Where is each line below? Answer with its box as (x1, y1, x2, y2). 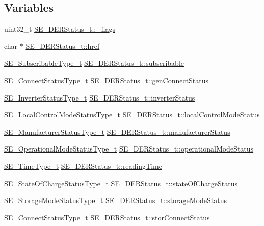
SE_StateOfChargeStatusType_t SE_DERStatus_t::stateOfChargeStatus (4, 178, 238, 188)
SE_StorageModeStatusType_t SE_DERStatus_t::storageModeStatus (4, 195, 227, 206)
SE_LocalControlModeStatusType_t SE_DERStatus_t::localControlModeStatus (4, 109, 260, 120)
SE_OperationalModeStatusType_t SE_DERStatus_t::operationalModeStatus (4, 143, 254, 154)
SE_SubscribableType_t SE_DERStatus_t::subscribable (4, 58, 184, 68)
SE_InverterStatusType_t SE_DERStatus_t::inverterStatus (4, 92, 195, 103)
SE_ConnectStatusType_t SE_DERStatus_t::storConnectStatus (4, 212, 210, 222)
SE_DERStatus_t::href (25, 40, 100, 51)
